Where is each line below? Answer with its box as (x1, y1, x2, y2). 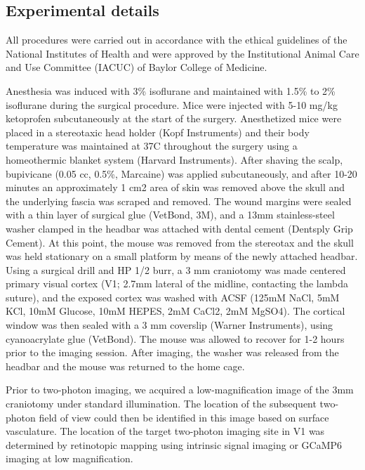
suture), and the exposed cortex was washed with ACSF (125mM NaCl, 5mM (6, 289, 340, 304)
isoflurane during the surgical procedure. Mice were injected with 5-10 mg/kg (6, 97, 338, 112)
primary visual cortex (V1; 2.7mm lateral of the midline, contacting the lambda (6, 276, 348, 291)
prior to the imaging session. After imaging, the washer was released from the (6, 345, 339, 360)
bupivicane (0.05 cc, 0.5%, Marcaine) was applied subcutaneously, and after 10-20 (6, 166, 357, 181)
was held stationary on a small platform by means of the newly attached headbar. (6, 249, 358, 263)
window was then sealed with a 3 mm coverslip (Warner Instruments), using (6, 318, 333, 332)
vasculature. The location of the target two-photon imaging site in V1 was (6, 424, 325, 438)
